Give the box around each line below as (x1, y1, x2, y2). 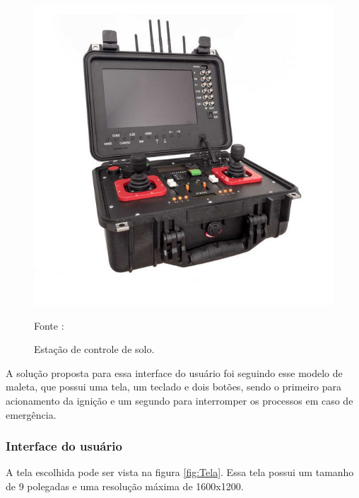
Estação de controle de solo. (34, 342, 155, 357)
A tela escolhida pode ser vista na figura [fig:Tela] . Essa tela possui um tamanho (6, 465, 354, 480)
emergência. (6, 407, 57, 422)
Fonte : (34, 318, 64, 332)
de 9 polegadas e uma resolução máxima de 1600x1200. (6, 478, 244, 493)
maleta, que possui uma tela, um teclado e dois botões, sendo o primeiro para (6, 379, 341, 394)
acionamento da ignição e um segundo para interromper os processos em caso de (6, 393, 353, 407)
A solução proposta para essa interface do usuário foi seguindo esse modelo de (6, 365, 343, 380)
